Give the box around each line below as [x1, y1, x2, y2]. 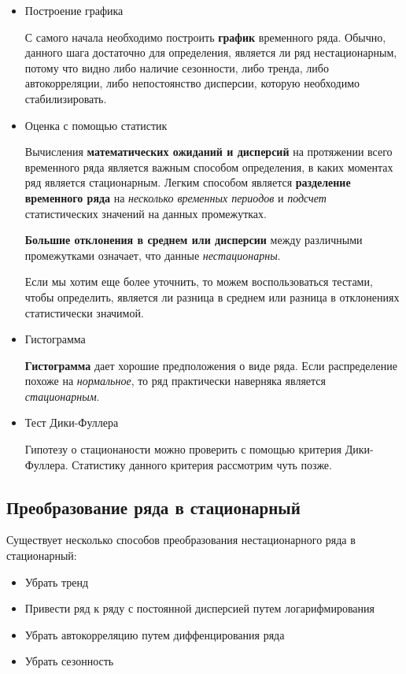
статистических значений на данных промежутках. [24, 205, 267, 221]
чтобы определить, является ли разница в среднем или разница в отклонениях [24, 288, 400, 305]
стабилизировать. [24, 90, 107, 106]
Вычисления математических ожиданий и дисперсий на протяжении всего [24, 143, 393, 160]
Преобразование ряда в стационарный [6, 494, 301, 519]
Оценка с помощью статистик [24, 117, 168, 133]
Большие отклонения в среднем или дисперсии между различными [24, 231, 363, 248]
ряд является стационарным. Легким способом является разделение [24, 174, 351, 191]
